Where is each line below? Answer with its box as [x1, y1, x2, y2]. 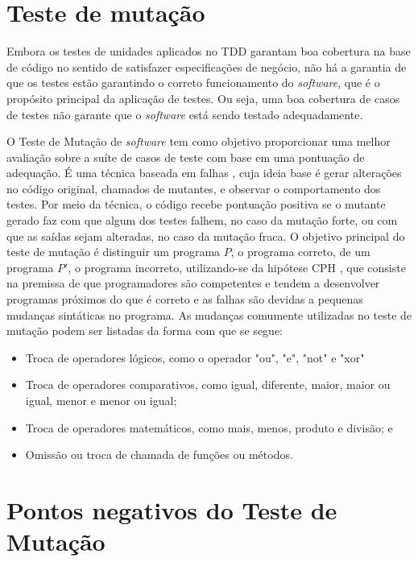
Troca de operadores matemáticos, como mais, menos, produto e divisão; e [25, 419, 393, 436]
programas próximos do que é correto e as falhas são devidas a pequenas [6, 291, 363, 308]
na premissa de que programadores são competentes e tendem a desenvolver [6, 275, 380, 291]
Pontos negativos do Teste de [6, 493, 337, 526]
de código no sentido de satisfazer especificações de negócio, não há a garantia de [6, 58, 407, 75]
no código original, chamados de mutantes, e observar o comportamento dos [6, 180, 381, 196]
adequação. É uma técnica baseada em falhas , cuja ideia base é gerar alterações [6, 164, 402, 181]
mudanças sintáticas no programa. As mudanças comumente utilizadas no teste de [6, 306, 412, 323]
